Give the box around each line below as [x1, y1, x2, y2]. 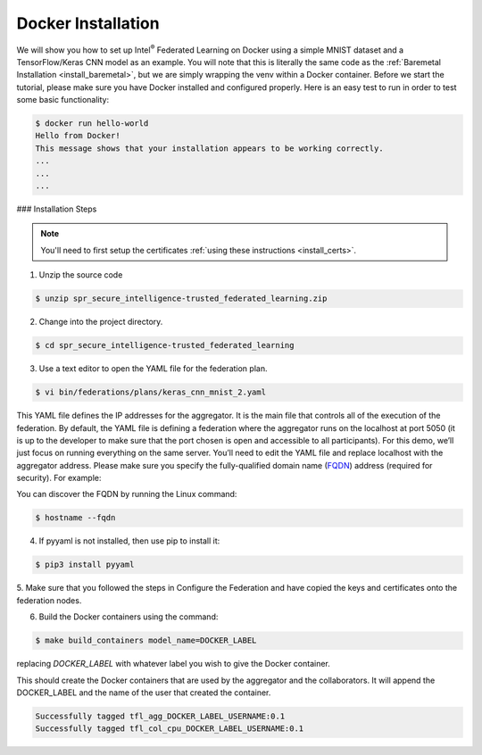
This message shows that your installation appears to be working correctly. [35, 143, 384, 153]
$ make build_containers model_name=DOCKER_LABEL [35, 635, 257, 646]
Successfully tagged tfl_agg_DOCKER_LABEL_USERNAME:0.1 [35, 710, 286, 721]
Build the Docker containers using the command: [38, 611, 219, 622]
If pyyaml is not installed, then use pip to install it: [38, 535, 220, 546]
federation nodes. [16, 594, 82, 606]
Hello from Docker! [35, 130, 120, 141]
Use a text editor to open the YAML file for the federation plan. [38, 363, 268, 374]
